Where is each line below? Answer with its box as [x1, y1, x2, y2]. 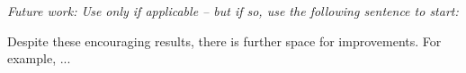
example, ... [7, 49, 71, 68]
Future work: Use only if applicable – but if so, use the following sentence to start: [7, 2, 459, 20]
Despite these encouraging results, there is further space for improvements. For [7, 31, 442, 50]
